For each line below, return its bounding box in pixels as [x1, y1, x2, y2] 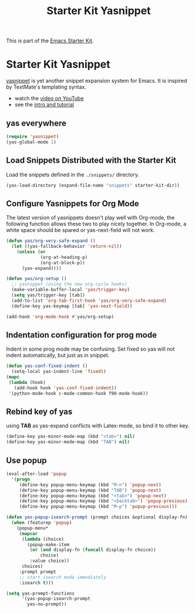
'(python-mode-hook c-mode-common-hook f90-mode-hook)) [8, 390, 149, 396]
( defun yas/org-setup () [6, 276, 67, 282]
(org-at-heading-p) [40, 254, 88, 260]
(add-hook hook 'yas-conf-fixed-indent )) [14, 385, 117, 391]
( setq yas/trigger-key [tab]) [11, 292, 85, 298]
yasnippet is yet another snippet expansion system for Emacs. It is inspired [6, 78, 187, 85]
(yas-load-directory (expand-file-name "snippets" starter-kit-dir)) [6, 182, 180, 188]
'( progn [11, 476, 31, 482]
